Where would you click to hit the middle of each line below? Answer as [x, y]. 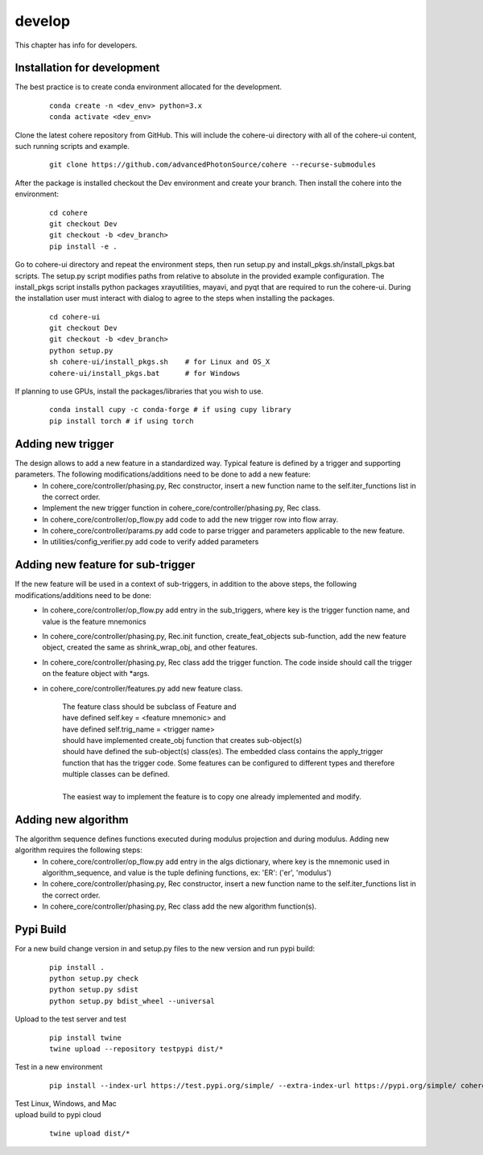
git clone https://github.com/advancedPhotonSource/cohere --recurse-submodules [213, 165]
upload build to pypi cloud [58, 1115]
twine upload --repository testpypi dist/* [136, 1049]
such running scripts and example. [72, 146]
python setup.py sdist [94, 990]
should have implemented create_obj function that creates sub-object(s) [182, 740]
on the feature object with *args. [96, 674]
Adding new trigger [64, 444]
